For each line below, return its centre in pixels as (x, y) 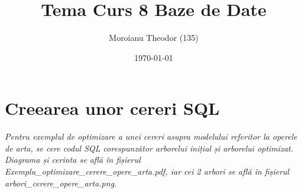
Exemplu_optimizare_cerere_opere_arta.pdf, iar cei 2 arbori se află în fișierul (147, 171)
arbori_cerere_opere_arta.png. (61, 183)
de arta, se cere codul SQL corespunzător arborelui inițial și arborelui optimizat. (149, 148)
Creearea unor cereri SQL (112, 108)
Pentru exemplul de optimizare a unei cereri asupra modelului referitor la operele (151, 136)
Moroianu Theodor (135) (154, 38)
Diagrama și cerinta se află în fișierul (73, 160)
